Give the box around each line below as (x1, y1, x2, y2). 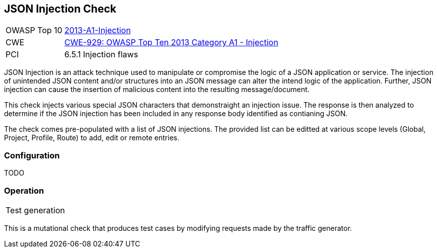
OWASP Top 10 (6, 25, 63, 36)
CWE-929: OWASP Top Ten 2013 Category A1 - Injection (64, 37, 278, 48)
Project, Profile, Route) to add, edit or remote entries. (4, 133, 179, 142)
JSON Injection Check (4, 3, 116, 15)
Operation (4, 185, 44, 196)
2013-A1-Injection (64, 25, 131, 36)
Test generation (6, 205, 65, 215)
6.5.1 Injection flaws (64, 49, 138, 60)
